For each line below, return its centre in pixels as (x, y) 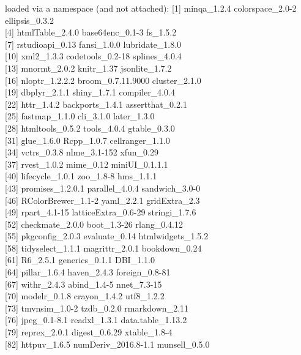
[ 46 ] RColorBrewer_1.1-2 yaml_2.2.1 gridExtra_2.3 (102, 200)
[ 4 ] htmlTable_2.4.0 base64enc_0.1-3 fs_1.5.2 (91, 32)
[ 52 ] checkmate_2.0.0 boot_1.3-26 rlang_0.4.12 (94, 224)
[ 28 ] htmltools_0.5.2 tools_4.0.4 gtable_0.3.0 (90, 128)
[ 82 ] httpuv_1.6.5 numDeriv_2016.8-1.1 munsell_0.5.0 (107, 344)
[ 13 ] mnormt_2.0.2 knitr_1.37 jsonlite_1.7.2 (88, 68)
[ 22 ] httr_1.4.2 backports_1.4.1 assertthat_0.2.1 (96, 104)
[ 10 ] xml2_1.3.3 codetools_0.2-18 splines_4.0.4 (93, 56)
